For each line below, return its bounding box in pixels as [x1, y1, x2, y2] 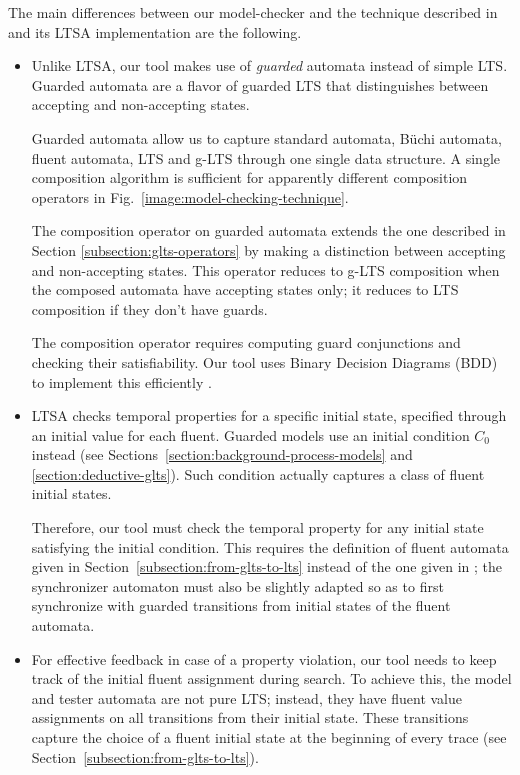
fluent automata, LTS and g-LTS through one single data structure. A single [31, 147, 501, 168]
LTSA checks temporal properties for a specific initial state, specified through [31, 405, 507, 426]
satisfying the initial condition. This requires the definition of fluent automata [31, 536, 509, 557]
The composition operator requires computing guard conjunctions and [31, 332, 461, 353]
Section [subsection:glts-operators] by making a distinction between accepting [31, 239, 506, 260]
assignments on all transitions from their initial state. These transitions [31, 707, 469, 728]
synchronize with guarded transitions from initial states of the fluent [31, 595, 451, 616]
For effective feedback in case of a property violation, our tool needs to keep [31, 648, 497, 669]
